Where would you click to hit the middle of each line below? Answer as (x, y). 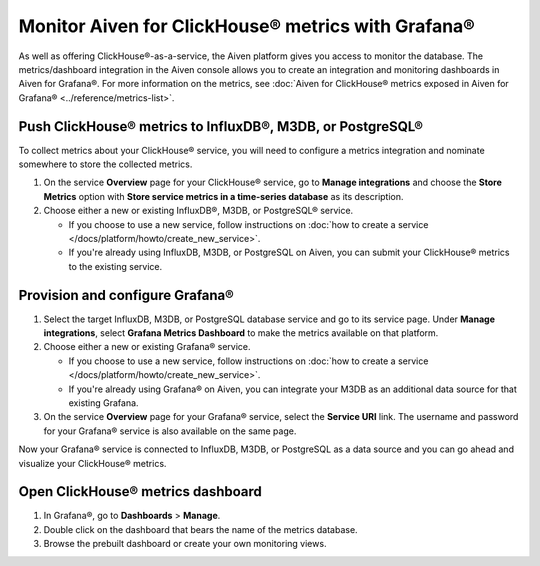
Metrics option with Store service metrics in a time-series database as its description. (223, 196)
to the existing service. (115, 266)
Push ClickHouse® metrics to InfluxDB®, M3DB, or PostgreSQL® (221, 126)
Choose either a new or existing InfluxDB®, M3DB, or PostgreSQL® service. (198, 211)
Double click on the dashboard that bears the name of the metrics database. (201, 529)
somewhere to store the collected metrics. (105, 164)
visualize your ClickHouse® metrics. (92, 463)
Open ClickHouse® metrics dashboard (140, 491)
